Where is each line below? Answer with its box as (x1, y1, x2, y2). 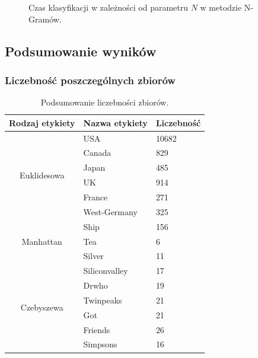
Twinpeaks (83, 293, 122, 306)
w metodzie (200, 1, 242, 13)
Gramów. (28, 12, 62, 25)
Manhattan (21, 235, 62, 247)
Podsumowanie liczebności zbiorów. (40, 96, 169, 108)
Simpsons (83, 338, 117, 350)
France (83, 191, 108, 203)
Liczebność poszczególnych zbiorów (5, 72, 176, 87)
